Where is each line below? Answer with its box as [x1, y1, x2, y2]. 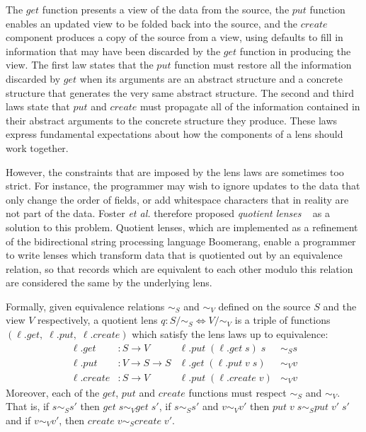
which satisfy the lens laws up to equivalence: [132, 327, 328, 341]
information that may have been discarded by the [6, 43, 221, 58]
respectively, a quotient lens [38, 313, 158, 327]
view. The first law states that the [6, 57, 154, 72]
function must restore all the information [174, 57, 352, 72]
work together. [6, 140, 69, 155]
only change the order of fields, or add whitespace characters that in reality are [6, 192, 349, 206]
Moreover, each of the [6, 385, 100, 399]
